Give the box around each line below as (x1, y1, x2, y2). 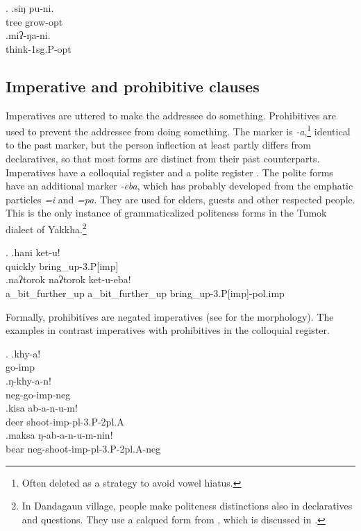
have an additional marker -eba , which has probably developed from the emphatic (6, 178, 353, 193)
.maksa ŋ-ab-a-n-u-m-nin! (6, 428, 113, 442)
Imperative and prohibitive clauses (6, 75, 260, 96)
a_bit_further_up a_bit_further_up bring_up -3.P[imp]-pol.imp (6, 286, 285, 301)
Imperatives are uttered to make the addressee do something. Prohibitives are (6, 108, 336, 122)
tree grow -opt (6, 14, 63, 28)
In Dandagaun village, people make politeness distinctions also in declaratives (22, 498, 353, 513)
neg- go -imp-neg (6, 387, 71, 401)
